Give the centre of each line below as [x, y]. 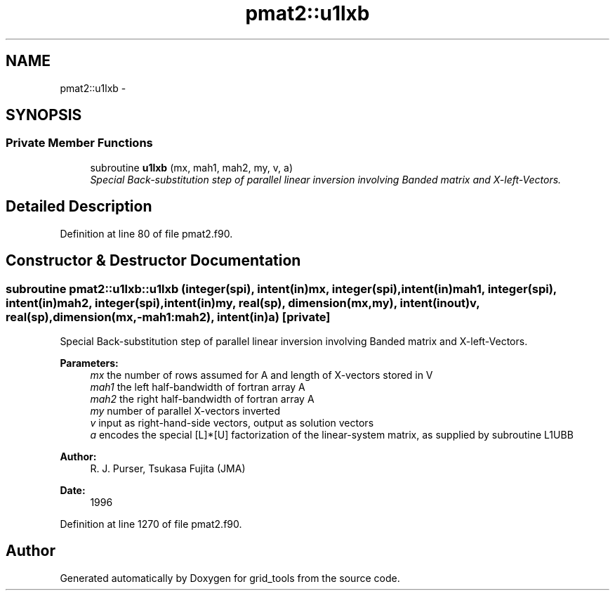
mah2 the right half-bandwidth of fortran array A [202, 399]
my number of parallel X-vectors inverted [185, 410]
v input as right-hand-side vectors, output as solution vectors [232, 422]
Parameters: [89, 363]
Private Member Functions [79, 143]
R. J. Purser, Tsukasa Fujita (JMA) [168, 468]
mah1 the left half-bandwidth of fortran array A [198, 387]
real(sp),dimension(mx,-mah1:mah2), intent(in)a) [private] [168, 317]
